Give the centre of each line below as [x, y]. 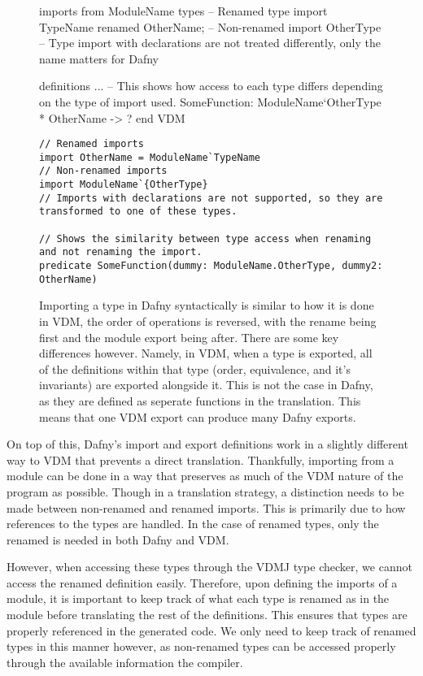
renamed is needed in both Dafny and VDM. [118, 539]
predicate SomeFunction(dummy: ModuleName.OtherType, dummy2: [211, 266]
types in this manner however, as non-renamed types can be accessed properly [201, 646]
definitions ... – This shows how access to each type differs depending [211, 86]
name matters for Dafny [99, 58]
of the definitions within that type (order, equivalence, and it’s [195, 368]
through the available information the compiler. [125, 662]
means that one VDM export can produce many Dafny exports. [198, 416]
